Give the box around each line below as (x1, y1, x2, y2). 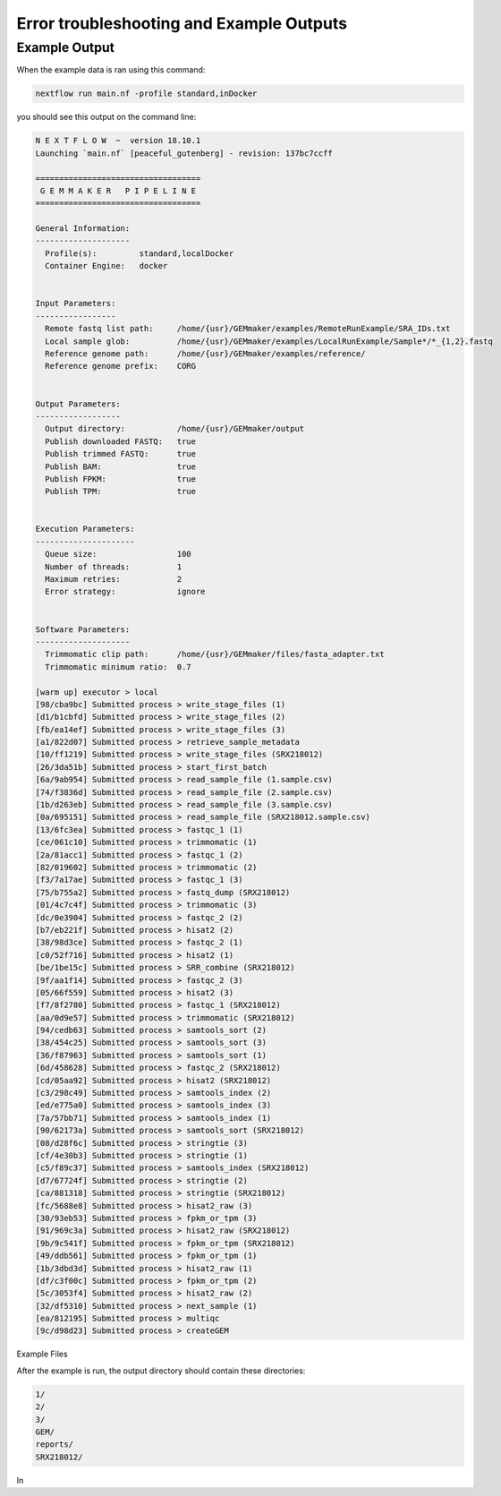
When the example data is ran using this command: (16, 64, 206, 75)
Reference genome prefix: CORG (45, 361, 197, 372)
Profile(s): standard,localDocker (45, 248, 234, 259)
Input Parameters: (35, 298, 116, 309)
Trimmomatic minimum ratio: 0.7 (45, 662, 191, 671)
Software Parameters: (35, 624, 131, 635)
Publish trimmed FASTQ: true (45, 449, 197, 459)
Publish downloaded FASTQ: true (45, 436, 197, 447)
